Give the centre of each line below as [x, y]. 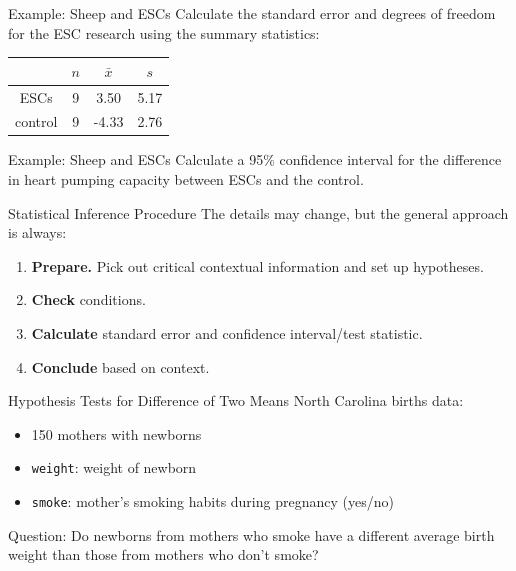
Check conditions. [88, 299]
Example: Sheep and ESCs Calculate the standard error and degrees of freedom [252, 13]
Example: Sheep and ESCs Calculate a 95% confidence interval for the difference [255, 159]
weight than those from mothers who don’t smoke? [163, 554]
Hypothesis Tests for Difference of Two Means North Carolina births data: [236, 400]
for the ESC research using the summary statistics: [164, 32]
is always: [37, 232]
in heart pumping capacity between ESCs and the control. [186, 179]
